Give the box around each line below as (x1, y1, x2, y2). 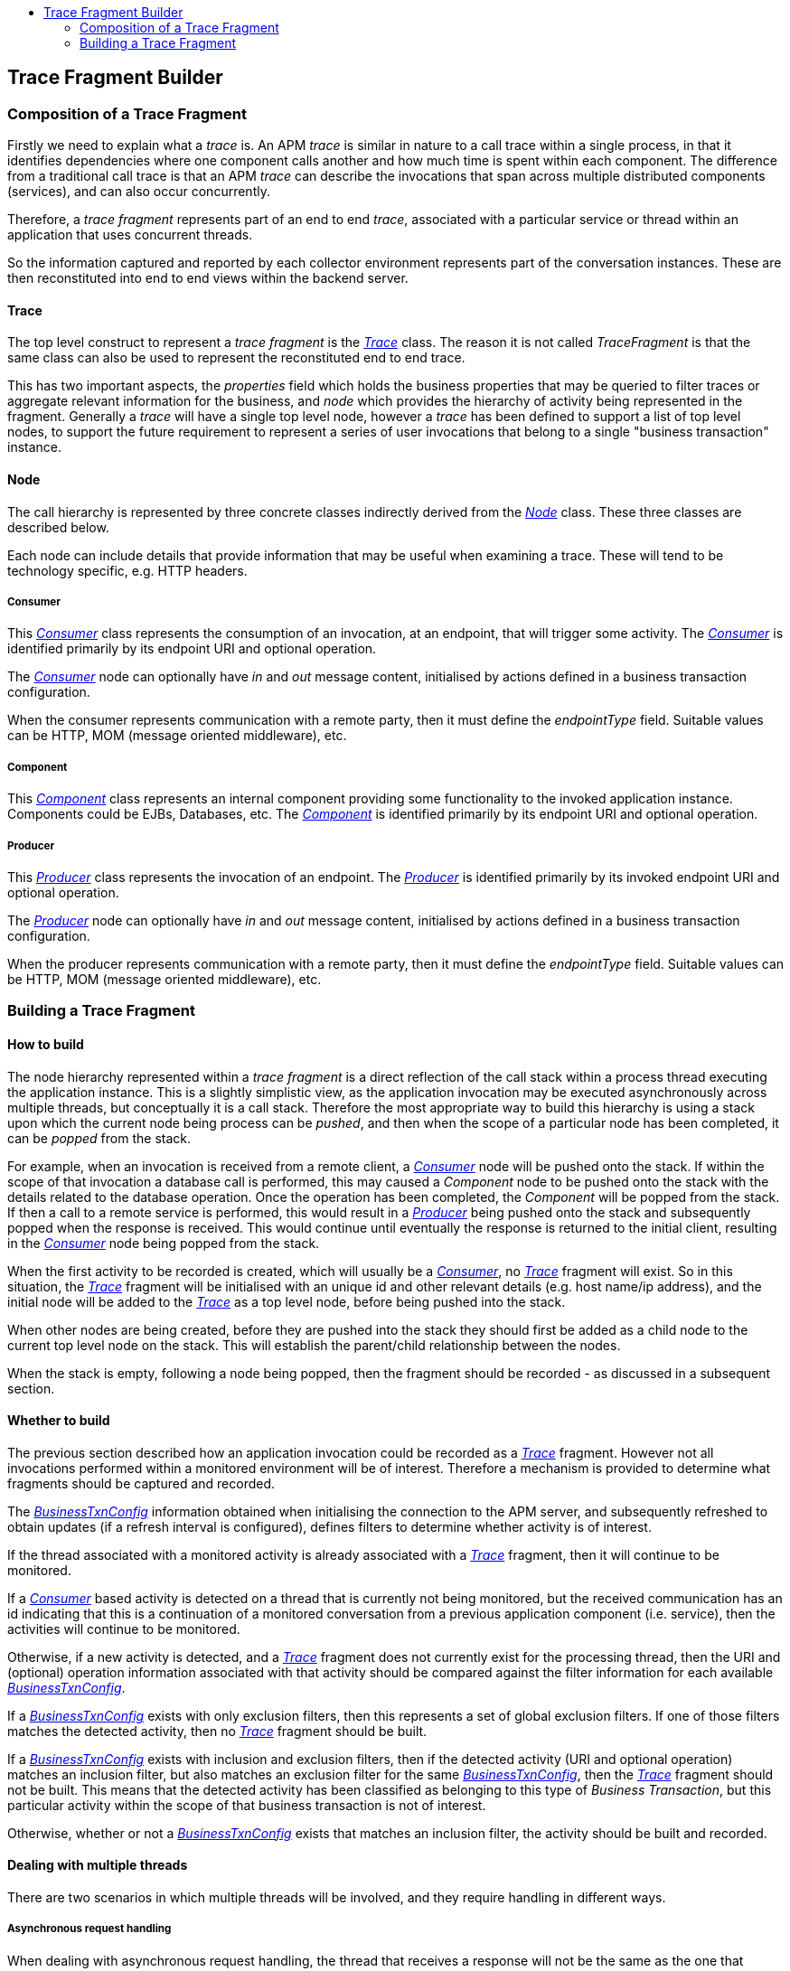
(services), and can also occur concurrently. (7, 183, 270, 200)
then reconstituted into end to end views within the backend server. (7, 270, 409, 286)
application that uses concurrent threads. (7, 227, 253, 243)
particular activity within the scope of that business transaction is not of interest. (7, 1797, 486, 1813)
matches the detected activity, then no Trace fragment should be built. (7, 1722, 428, 1739)
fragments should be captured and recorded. (7, 1475, 276, 1491)
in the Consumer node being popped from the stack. (7, 1234, 320, 1251)
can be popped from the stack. (7, 1130, 191, 1146)
